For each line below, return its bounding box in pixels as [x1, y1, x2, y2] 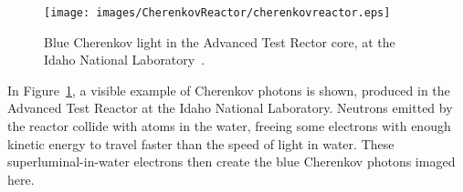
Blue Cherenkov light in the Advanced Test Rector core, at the [44, 32, 395, 51]
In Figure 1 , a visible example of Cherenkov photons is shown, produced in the [7, 80, 450, 99]
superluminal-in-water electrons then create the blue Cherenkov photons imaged [7, 152, 456, 171]
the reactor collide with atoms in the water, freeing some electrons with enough [7, 116, 451, 136]
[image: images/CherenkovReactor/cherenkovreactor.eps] [44, 6, 391, 19]
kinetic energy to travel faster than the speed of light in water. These [7, 134, 395, 153]
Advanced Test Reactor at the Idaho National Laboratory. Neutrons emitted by [7, 98, 453, 117]
